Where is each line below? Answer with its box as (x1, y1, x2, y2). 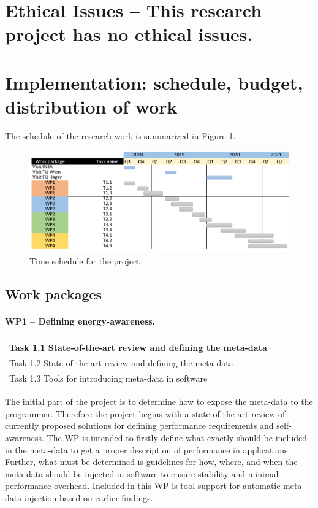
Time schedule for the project (29, 254, 140, 267)
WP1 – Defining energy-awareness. (5, 314, 156, 327)
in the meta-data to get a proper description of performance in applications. (5, 443, 290, 456)
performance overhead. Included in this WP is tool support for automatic (5, 479, 281, 492)
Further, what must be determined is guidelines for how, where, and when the (5, 455, 298, 468)
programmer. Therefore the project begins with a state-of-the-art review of (5, 407, 286, 420)
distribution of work (5, 93, 178, 118)
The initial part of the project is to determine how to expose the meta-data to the (5, 395, 313, 408)
